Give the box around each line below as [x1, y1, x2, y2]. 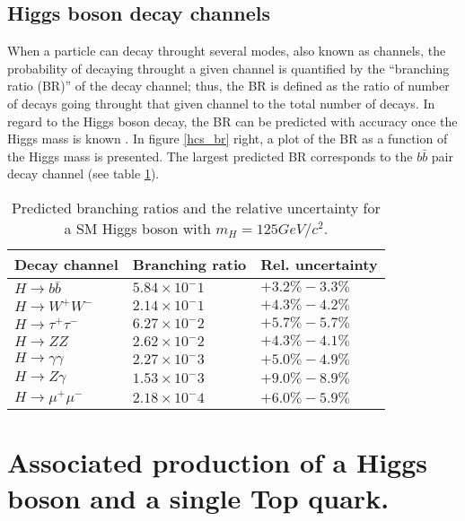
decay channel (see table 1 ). [7, 164, 160, 183]
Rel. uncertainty [260, 253, 378, 274]
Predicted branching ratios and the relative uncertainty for [11, 196, 381, 218]
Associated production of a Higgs [7, 444, 428, 481]
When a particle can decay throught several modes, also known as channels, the [7, 41, 446, 60]
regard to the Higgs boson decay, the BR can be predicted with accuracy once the [7, 111, 458, 130]
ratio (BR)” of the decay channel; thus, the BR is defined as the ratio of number [7, 76, 450, 95]
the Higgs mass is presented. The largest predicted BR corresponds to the [7, 146, 413, 165]
